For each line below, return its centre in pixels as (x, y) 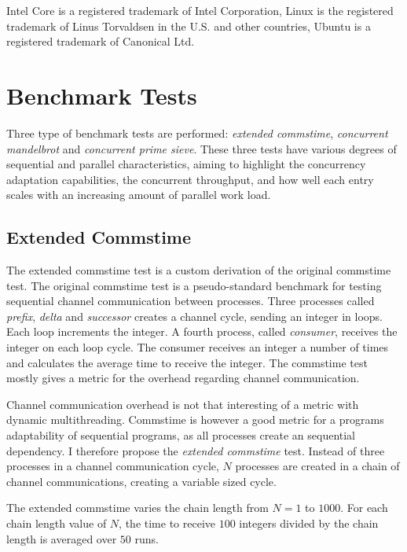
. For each (364, 508)
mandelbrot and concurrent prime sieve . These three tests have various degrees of (202, 148)
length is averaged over (62, 538)
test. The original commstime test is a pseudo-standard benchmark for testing (194, 285)
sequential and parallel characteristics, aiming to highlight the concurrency (186, 164)
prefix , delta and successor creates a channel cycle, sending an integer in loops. (194, 316)
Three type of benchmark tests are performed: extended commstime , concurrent (197, 132)
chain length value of (57, 523)
